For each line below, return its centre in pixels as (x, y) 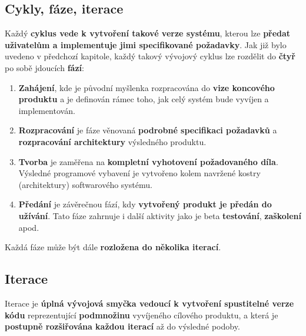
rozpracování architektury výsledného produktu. (112, 141)
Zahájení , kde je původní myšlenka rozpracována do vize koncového (147, 87)
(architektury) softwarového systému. (85, 184)
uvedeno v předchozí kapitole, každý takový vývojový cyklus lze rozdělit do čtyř (150, 56)
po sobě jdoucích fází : (44, 67)
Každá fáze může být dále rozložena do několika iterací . (113, 247)
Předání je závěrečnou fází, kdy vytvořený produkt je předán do (145, 204)
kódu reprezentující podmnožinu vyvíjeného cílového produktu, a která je (142, 315)
